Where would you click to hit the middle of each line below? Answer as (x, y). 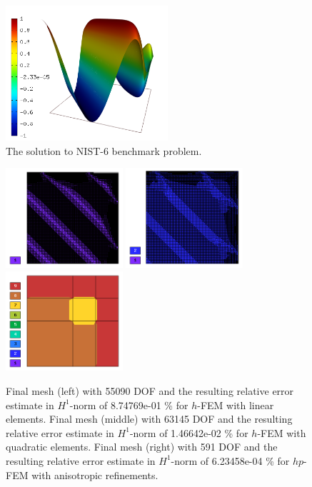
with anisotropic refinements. (95, 475)
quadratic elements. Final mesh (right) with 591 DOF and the (142, 447)
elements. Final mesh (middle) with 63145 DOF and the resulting (149, 419)
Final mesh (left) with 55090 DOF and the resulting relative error (150, 391)
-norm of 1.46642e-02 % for (189, 432)
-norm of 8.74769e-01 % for (129, 405)
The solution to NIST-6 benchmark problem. (104, 150)
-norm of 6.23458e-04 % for (230, 460)
